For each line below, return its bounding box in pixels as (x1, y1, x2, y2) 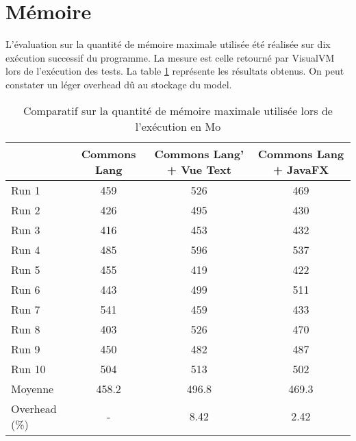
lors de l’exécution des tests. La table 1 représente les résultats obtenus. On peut (5, 64, 344, 78)
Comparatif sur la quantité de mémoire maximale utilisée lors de (23, 102, 333, 118)
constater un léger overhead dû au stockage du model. (5, 77, 232, 91)
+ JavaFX (272, 161, 329, 177)
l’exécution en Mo (135, 118, 221, 134)
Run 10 (11, 360, 46, 377)
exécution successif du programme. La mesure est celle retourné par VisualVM (5, 50, 335, 64)
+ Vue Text (166, 161, 231, 177)
